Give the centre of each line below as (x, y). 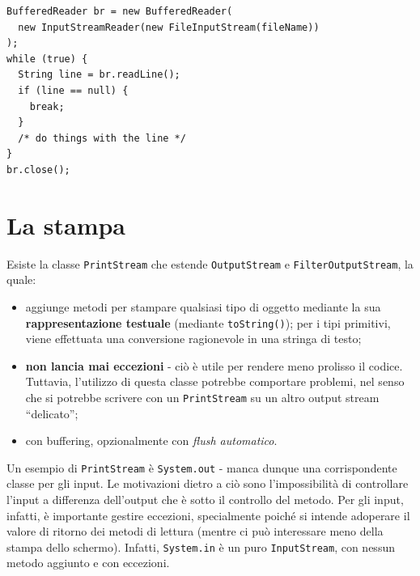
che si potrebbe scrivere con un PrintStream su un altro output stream (202, 397)
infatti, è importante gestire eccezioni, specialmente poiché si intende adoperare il (208, 515)
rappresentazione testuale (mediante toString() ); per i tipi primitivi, (208, 322)
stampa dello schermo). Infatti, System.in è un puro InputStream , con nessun (201, 546)
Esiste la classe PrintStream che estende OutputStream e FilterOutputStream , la (210, 263)
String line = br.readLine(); (99, 75)
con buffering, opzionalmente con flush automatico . (151, 440)
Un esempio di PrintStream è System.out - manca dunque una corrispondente (202, 467)
